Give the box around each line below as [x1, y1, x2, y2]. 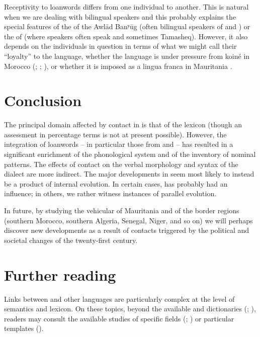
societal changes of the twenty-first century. [4, 234, 138, 245]
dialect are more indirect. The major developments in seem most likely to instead [4, 168, 254, 179]
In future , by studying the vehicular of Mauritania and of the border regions [4, 205, 239, 216]
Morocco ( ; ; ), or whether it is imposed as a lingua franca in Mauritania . [4, 60, 232, 71]
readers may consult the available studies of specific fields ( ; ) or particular [4, 313, 234, 323]
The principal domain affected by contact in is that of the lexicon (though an [4, 119, 242, 130]
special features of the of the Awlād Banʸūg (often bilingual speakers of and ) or [4, 21, 250, 32]
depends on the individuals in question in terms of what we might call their [4, 41, 237, 51]
